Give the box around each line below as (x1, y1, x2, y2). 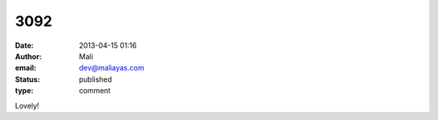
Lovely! (15, 101, 40, 110)
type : (15, 86, 34, 96)
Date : (15, 41, 34, 50)
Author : (15, 51, 42, 61)
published (79, 74, 113, 84)
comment (79, 86, 111, 96)
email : (15, 63, 36, 73)
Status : (15, 74, 41, 84)
